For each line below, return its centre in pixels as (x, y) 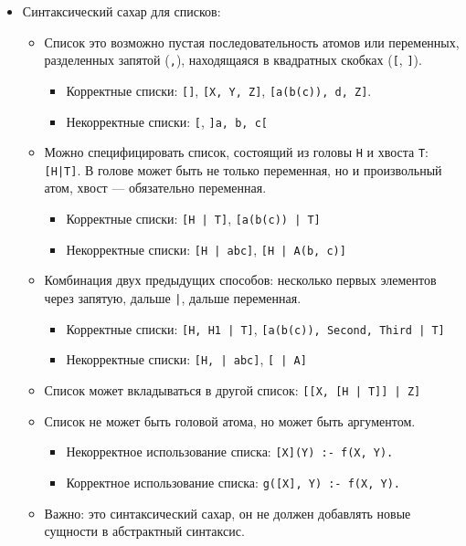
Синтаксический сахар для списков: (122, 11)
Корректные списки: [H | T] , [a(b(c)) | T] (193, 219)
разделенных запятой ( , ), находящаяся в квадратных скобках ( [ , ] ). (233, 60)
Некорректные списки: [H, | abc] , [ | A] (186, 359)
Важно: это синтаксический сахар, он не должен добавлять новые (228, 513)
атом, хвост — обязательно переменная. (155, 188)
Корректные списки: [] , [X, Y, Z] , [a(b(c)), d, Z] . (219, 90)
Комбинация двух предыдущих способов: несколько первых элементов (240, 280)
